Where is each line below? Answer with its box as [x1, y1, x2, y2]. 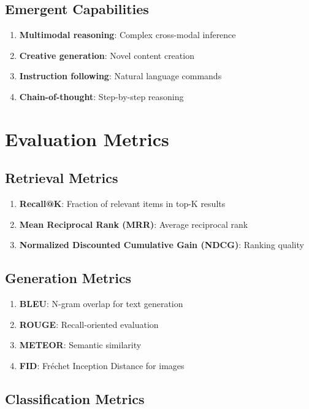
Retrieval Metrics [5, 168, 118, 187]
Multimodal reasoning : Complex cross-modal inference [19, 28, 236, 41]
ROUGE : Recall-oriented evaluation [19, 317, 159, 330]
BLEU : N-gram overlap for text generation [19, 297, 183, 310]
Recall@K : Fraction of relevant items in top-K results [19, 197, 226, 210]
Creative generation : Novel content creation [19, 49, 194, 61]
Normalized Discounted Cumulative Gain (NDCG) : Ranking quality [19, 238, 304, 251]
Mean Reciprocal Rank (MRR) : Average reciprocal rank [19, 217, 248, 230]
